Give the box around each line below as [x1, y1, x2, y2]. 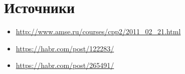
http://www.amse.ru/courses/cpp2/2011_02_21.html [16, 26, 181, 37]
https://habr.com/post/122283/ [16, 43, 114, 53]
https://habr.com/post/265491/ [16, 60, 114, 70]
